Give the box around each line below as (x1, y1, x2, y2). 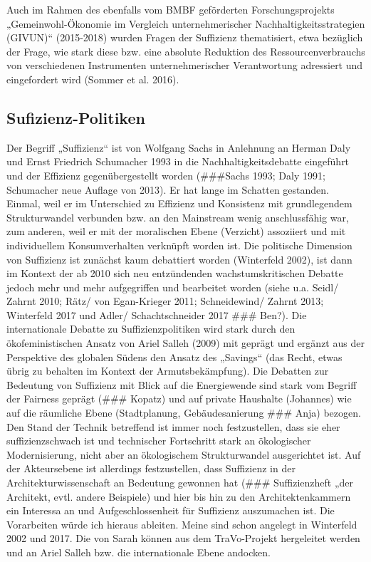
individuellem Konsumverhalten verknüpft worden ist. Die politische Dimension (6, 237, 352, 252)
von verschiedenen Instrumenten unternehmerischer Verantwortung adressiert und (6, 58, 363, 73)
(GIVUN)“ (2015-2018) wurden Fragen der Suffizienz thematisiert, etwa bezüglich (6, 30, 363, 45)
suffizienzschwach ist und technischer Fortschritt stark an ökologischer (6, 433, 311, 448)
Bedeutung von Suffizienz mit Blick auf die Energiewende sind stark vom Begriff (6, 377, 357, 392)
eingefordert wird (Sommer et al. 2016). (6, 71, 179, 86)
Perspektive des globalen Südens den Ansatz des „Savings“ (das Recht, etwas (6, 349, 343, 364)
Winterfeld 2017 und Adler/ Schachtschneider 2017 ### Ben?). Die (6, 307, 307, 322)
